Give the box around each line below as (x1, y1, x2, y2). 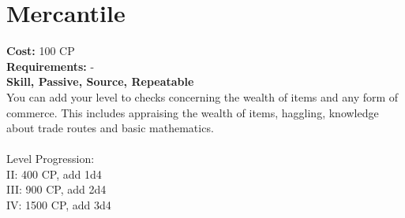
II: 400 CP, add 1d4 (6, 165, 102, 182)
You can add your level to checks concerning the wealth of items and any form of (6, 88, 399, 105)
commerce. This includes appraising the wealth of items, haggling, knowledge (6, 104, 379, 120)
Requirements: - (6, 57, 95, 74)
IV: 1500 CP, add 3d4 (6, 197, 111, 213)
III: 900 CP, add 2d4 (6, 181, 107, 198)
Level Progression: (6, 150, 95, 167)
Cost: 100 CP (6, 42, 75, 59)
